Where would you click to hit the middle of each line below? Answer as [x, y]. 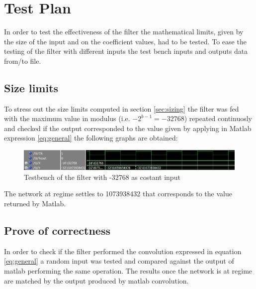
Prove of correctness [57, 230]
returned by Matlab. [35, 204]
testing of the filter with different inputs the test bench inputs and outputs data [126, 51]
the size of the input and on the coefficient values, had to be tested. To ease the [125, 41]
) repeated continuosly [218, 118]
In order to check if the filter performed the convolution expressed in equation [123, 251]
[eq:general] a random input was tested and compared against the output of [119, 261]
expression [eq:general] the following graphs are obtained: [91, 138]
